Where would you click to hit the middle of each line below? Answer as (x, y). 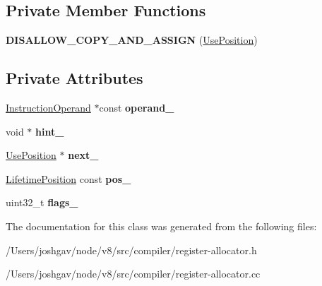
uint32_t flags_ (42, 202)
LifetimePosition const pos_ (68, 178)
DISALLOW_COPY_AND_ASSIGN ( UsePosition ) (132, 40)
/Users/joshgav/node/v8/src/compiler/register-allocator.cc (133, 274)
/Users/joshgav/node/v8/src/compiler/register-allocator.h (131, 250)
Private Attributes (74, 78)
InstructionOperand (48, 107)
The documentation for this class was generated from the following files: (161, 226)
